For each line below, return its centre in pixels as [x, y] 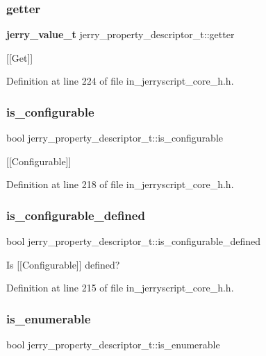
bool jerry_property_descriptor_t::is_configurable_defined [134, 241]
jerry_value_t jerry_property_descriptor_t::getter [120, 34]
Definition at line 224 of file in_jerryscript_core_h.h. [120, 81]
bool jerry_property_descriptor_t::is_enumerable [113, 345]
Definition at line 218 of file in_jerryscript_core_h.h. [120, 184]
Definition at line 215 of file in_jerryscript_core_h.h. [120, 288]
